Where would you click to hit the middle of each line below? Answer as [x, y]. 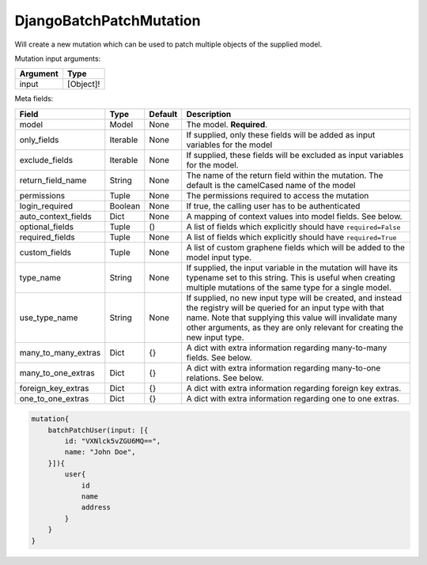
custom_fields [45, 252]
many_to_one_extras [57, 373]
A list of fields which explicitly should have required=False [293, 227]
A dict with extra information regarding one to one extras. [293, 398]
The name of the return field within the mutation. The [285, 175]
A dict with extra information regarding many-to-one [283, 367]
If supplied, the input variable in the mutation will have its [292, 267]
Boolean [125, 205]
